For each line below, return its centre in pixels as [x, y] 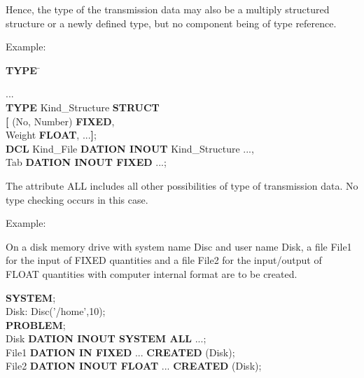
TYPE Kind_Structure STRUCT [83, 107]
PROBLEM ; [36, 324]
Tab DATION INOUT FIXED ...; [86, 162]
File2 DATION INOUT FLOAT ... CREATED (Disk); [134, 366]
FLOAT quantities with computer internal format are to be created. [152, 273]
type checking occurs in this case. [77, 199]
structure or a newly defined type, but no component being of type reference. [171, 23]
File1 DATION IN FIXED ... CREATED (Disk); [120, 352]
